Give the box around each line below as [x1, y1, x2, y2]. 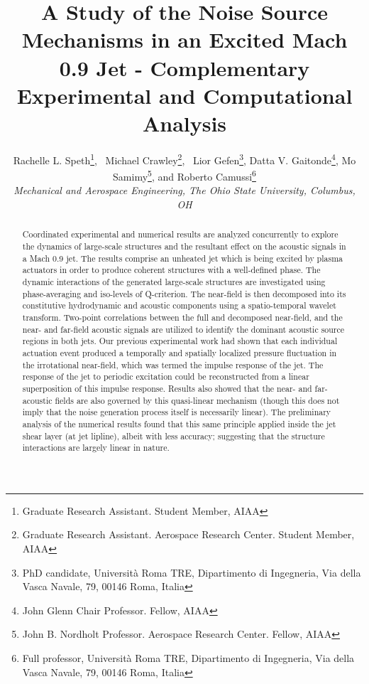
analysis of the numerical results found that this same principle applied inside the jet [22, 417, 336, 429]
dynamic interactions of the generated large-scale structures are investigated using [22, 275, 326, 287]
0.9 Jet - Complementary [59, 53, 310, 82]
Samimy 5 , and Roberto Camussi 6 [113, 167, 256, 183]
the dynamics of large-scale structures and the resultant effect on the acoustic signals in [22, 240, 346, 252]
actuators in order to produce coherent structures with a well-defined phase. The [22, 264, 321, 276]
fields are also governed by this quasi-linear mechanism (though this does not [55, 394, 340, 406]
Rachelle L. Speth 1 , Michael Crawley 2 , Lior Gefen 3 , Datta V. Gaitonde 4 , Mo [13, 150, 356, 167]
